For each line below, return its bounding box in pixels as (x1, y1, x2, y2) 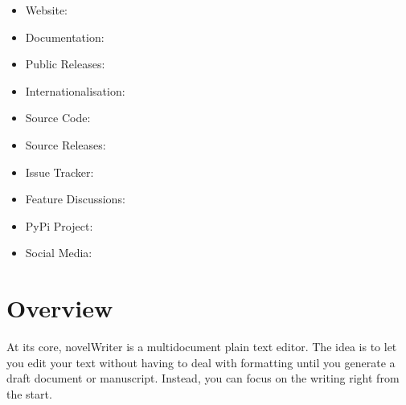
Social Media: (25, 244, 92, 261)
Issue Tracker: (25, 163, 94, 180)
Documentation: (25, 28, 105, 45)
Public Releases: (25, 55, 105, 72)
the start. (6, 385, 52, 402)
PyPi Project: (25, 217, 93, 234)
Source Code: (25, 109, 91, 126)
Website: (25, 2, 68, 18)
